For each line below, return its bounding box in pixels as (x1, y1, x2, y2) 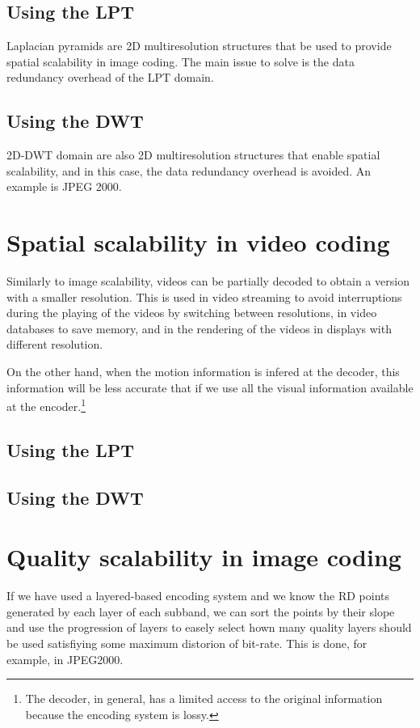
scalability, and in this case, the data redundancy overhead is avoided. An (6, 162, 372, 179)
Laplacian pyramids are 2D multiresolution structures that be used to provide (6, 37, 392, 54)
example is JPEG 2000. (6, 178, 122, 195)
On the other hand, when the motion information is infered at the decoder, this (6, 363, 400, 380)
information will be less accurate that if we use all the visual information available (6, 379, 414, 396)
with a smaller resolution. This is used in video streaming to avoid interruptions (6, 288, 402, 305)
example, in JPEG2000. (6, 650, 124, 667)
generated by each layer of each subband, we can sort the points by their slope (6, 603, 395, 620)
